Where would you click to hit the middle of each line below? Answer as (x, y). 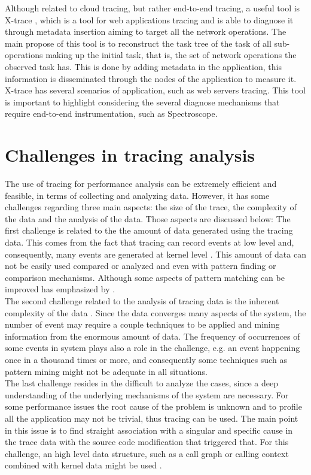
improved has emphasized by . (60, 289)
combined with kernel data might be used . (83, 465)
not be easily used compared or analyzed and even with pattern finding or (141, 266)
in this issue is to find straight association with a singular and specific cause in (149, 430)
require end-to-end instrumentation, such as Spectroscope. (111, 114)
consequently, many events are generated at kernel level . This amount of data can (155, 254)
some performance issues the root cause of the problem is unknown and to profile (153, 406)
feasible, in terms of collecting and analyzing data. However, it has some (137, 195)
